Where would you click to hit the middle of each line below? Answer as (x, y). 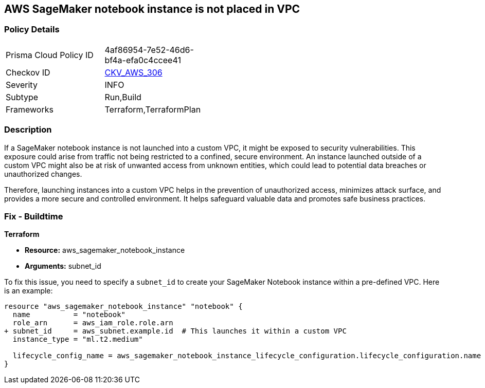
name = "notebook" (69, 315)
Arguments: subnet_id (63, 266)
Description (28, 130)
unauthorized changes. (43, 174)
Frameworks (30, 109)
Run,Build (123, 97)
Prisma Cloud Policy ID (50, 55)
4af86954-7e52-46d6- (149, 50)
